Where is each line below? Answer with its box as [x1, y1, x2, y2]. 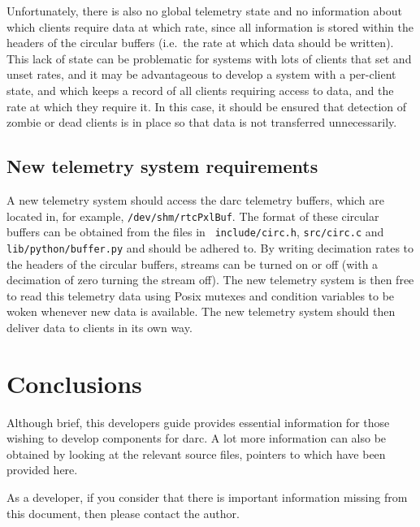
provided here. [6, 461, 78, 478]
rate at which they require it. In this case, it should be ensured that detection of [6, 97, 407, 114]
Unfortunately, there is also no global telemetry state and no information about [6, 2, 402, 19]
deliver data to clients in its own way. [6, 318, 193, 335]
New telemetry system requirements [6, 153, 318, 179]
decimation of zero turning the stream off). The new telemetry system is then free [6, 271, 414, 288]
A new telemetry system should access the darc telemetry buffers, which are [6, 191, 384, 208]
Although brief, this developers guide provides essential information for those [6, 413, 390, 430]
